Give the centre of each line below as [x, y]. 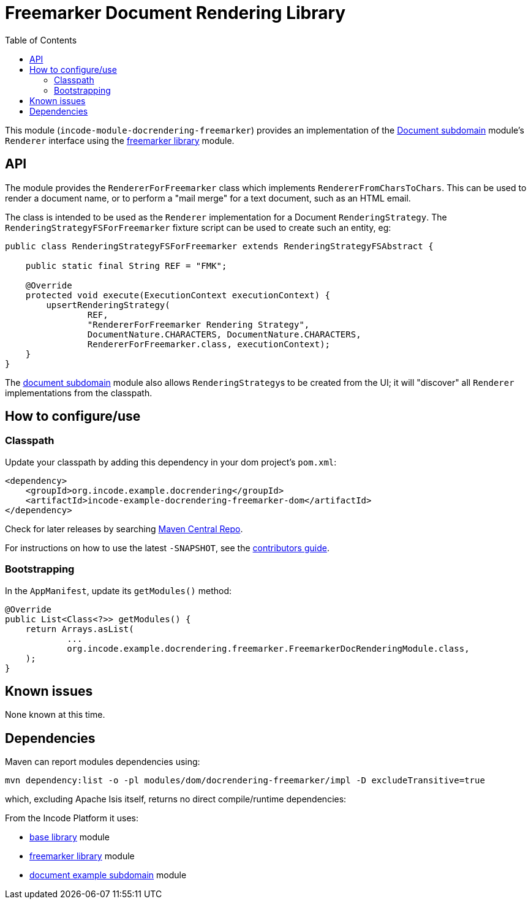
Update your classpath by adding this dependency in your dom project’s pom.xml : [171, 462]
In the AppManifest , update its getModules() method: [119, 590]
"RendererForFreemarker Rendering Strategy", [198, 324]
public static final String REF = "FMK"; [126, 266]
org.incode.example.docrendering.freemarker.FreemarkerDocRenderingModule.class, [268, 648]
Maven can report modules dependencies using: [103, 762]
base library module [70, 837]
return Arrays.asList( [80, 629]
